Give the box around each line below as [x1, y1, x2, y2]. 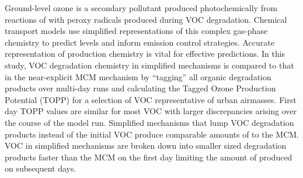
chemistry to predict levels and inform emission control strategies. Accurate [5, 36, 274, 48]
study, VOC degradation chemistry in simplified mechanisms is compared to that [5, 59, 294, 71]
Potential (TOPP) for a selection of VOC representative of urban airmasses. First [5, 93, 297, 105]
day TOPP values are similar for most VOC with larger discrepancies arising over [5, 105, 297, 117]
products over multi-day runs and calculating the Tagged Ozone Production [5, 82, 276, 94]
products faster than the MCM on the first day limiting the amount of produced [5, 150, 292, 163]
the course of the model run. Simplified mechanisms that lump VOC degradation [5, 116, 294, 128]
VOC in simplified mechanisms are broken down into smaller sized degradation [5, 139, 287, 152]
